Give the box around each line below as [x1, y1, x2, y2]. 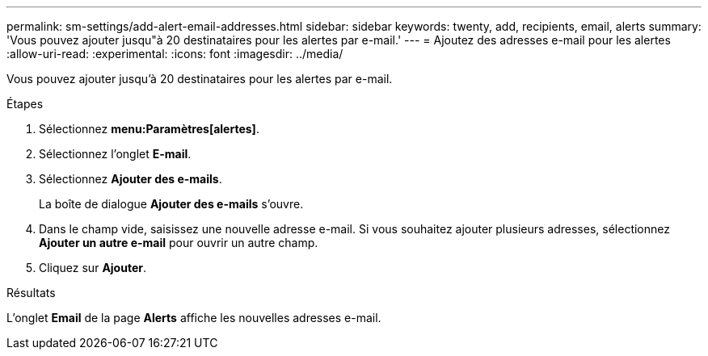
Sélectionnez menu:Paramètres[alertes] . [39, 122, 259, 136]
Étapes [6, 97, 44, 111]
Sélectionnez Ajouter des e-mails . [39, 172, 222, 186]
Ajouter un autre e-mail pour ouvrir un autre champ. [39, 236, 318, 249]
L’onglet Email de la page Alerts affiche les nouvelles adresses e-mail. [6, 311, 381, 325]
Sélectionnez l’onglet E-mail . [39, 147, 192, 161]
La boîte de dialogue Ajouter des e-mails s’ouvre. [39, 197, 304, 211]
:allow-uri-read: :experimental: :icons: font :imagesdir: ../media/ [6, 47, 343, 61]
